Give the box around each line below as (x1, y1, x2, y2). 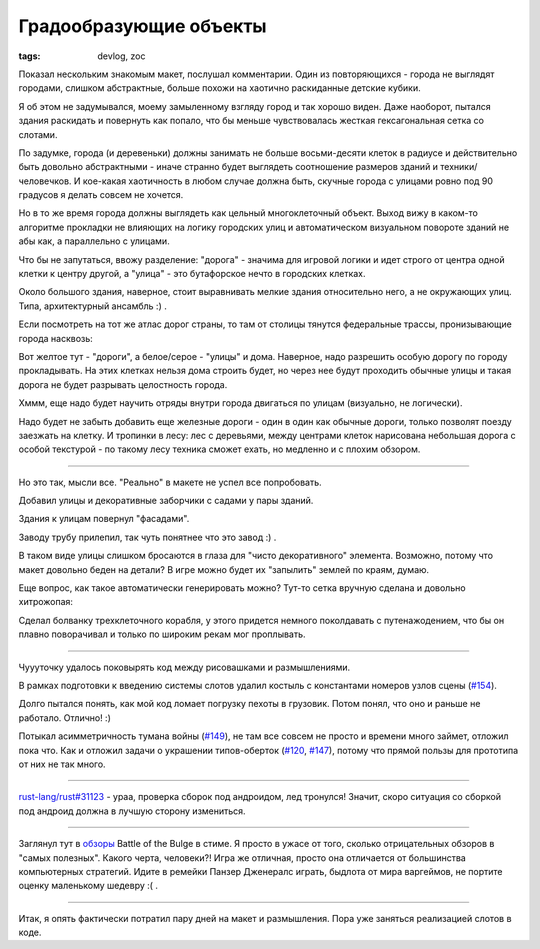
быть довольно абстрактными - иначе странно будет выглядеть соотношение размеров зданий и (18, 161, 439, 173)
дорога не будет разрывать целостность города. (18, 378, 228, 390)
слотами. (18, 128, 58, 140)
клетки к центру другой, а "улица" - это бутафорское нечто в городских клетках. (18, 268, 366, 280)
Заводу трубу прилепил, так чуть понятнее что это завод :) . (18, 531, 277, 543)
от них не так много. (18, 758, 106, 770)
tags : (18, 50, 41, 62)
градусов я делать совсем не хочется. (18, 189, 184, 201)
